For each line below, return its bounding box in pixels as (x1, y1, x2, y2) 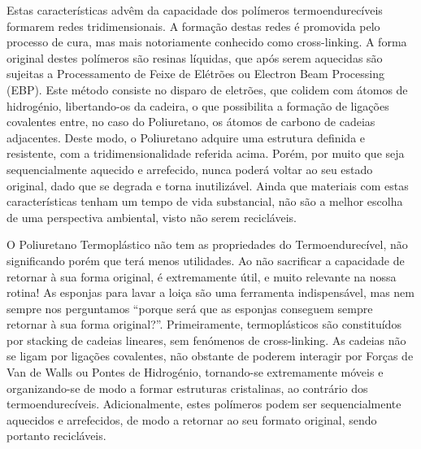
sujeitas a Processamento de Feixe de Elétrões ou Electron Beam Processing (7, 65, 384, 82)
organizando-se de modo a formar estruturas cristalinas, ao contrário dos (7, 379, 368, 396)
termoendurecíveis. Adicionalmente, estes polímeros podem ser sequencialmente (7, 395, 401, 412)
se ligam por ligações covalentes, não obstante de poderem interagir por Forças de (7, 347, 414, 364)
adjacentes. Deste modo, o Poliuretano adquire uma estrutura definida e (7, 129, 366, 146)
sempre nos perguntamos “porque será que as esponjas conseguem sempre (7, 299, 373, 316)
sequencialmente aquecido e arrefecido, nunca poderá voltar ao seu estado (7, 160, 373, 177)
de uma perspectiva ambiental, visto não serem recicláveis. (7, 208, 297, 225)
